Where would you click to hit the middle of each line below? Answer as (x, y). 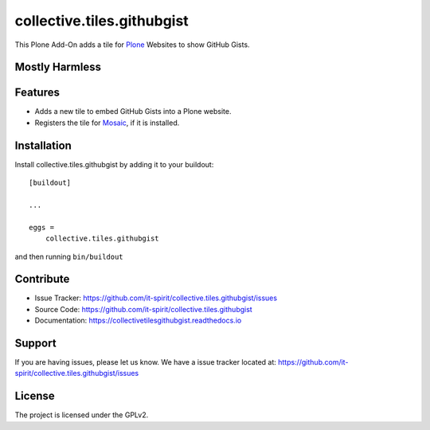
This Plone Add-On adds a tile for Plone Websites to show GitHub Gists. (132, 45)
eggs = (42, 227)
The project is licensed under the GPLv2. (82, 415)
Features (37, 93)
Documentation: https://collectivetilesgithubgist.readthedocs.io (138, 321)
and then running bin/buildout (69, 256)
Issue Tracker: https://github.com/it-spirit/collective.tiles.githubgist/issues (156, 298)
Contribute (42, 279)
